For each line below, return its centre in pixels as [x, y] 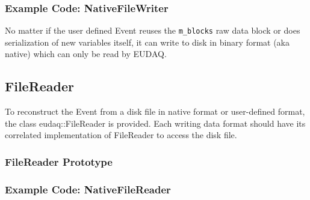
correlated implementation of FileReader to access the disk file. [121, 135]
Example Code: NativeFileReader [88, 189]
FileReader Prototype [59, 161]
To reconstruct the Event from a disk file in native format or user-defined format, [155, 111]
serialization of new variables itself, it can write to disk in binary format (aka [147, 42]
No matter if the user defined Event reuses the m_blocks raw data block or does [153, 30]
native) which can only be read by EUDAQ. [86, 54]
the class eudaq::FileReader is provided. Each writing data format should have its [155, 123]
